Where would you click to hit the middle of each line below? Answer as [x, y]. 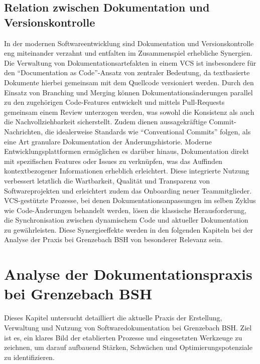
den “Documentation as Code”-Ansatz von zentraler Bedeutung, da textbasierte [127, 72]
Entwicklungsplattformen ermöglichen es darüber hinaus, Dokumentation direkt [127, 151]
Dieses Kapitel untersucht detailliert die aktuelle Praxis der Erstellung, [113, 318]
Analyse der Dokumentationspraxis [128, 274]
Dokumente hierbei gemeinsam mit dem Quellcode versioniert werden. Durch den [129, 82]
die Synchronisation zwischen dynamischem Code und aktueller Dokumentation [126, 220]
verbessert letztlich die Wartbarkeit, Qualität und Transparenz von [107, 180]
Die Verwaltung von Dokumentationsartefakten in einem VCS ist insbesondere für [130, 62]
